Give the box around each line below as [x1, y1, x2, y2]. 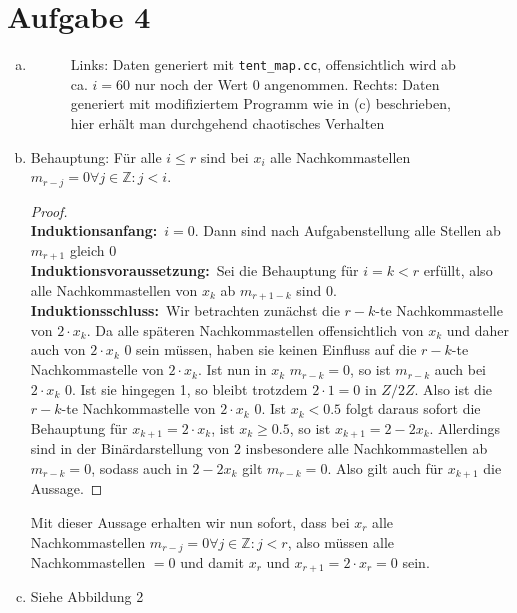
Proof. [30, 200, 68, 221]
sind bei [200, 146, 249, 167]
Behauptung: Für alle [30, 146, 162, 167]
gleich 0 [69, 239, 117, 260]
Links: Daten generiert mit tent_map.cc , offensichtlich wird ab [70, 54, 456, 75]
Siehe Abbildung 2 [30, 586, 144, 607]
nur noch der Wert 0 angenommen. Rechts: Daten [134, 73, 440, 94]
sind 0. [296, 279, 337, 300]
